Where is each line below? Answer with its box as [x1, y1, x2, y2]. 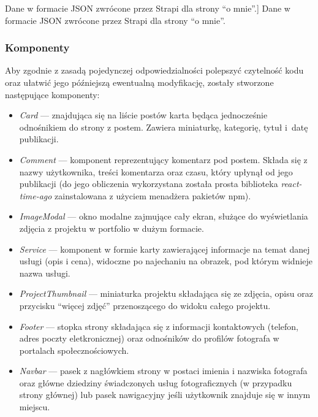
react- [281, 177, 302, 190]
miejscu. [19, 400, 50, 413]
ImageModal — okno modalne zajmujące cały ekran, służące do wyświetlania [19, 210, 308, 223]
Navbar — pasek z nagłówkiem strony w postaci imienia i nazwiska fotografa [19, 364, 308, 377]
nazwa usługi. [19, 266, 70, 279]
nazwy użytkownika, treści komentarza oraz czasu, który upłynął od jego [19, 165, 293, 178]
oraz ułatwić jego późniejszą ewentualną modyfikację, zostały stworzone [5, 76, 274, 88]
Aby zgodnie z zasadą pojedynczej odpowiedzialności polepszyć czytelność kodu [5, 64, 304, 77]
